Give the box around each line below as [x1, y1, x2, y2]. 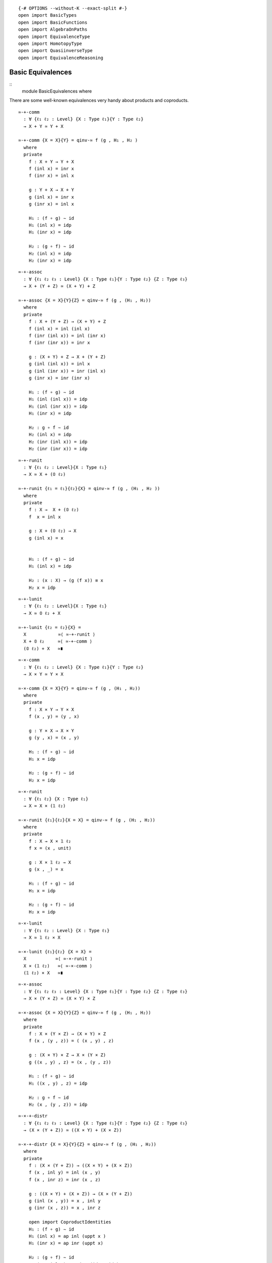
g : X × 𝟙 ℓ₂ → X [28, 859, 72, 865]
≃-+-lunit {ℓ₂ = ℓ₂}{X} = [18, 624, 81, 630]
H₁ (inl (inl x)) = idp [28, 397, 88, 402]
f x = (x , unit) [28, 845, 72, 851]
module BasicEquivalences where [22, 88, 92, 94]
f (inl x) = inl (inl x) [28, 326, 90, 331]
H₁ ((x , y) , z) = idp [28, 1080, 88, 1086]
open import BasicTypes [18, 13, 77, 18]
